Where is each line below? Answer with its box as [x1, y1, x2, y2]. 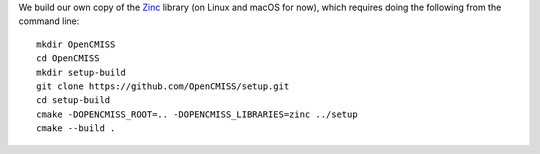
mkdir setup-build [36, 66, 127, 78]
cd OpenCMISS [36, 53, 100, 64]
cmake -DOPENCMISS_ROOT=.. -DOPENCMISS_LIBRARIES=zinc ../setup [36, 108, 359, 120]
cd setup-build [36, 95, 111, 106]
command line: [18, 15, 80, 27]
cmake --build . [36, 123, 116, 134]
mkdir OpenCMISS [36, 38, 116, 50]
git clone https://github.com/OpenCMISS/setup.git [36, 80, 290, 92]
